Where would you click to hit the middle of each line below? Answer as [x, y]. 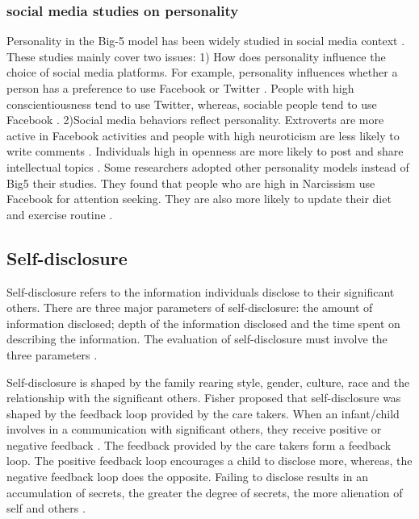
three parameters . [52, 354]
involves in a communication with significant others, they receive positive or [194, 429]
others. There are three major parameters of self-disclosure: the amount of [190, 307]
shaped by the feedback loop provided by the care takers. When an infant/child [203, 413]
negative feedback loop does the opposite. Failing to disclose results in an [187, 477]
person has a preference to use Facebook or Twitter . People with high [180, 88]
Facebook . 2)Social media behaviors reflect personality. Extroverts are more [195, 120]
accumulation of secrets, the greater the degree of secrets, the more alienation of [205, 492]
